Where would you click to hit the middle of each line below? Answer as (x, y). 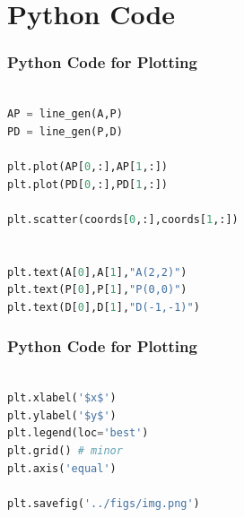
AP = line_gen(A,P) (65, 114)
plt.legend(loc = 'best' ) (78, 433)
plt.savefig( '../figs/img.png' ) (104, 503)
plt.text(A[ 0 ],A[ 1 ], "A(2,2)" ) (97, 272)
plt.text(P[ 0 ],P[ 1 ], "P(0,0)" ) (97, 290)
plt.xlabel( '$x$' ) (62, 398)
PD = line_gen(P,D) (65, 131)
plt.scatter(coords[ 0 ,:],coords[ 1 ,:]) (123, 219)
